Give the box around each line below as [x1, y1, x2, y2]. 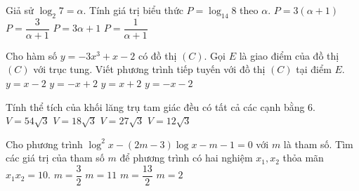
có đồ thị [138, 48, 177, 62]
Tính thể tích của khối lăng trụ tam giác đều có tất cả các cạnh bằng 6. [6, 99, 316, 114]
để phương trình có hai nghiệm [119, 150, 253, 165]
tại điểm [296, 62, 332, 77]
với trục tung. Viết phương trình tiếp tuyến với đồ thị [33, 62, 266, 77]
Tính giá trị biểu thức [89, 3, 183, 17]
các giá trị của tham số [6, 150, 105, 165]
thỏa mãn [282, 150, 324, 165]
